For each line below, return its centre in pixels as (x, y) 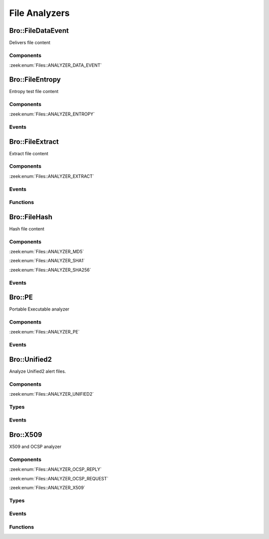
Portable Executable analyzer (39, 309)
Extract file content (29, 153)
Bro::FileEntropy (35, 80)
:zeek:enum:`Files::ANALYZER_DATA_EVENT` (56, 65)
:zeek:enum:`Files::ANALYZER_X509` (47, 487)
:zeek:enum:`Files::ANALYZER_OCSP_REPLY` (56, 469)
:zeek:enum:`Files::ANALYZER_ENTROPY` (52, 114)
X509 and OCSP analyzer (35, 447)
